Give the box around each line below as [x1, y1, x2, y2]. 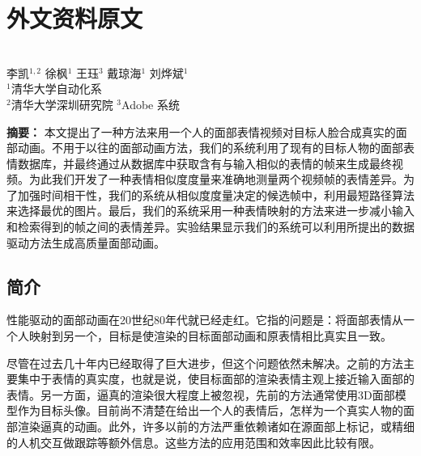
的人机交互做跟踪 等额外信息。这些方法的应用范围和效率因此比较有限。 [6, 433, 381, 450]
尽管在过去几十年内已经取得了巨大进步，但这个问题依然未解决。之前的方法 [6, 354, 403, 371]
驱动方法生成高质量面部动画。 [6, 234, 165, 251]
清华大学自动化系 [11, 80, 102, 97]
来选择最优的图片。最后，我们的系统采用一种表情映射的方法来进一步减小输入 [6, 202, 415, 219]
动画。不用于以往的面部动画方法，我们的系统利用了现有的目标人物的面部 [17, 139, 403, 156]
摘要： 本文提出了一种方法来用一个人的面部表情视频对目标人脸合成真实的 [6, 123, 396, 140]
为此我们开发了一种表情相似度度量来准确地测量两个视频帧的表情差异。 [28, 171, 403, 188]
